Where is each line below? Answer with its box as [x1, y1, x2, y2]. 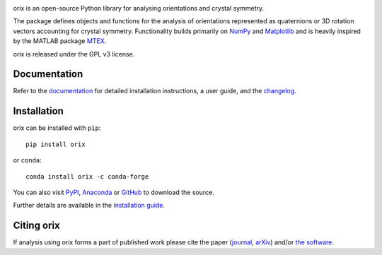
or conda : [13, 156, 42, 165]
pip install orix [25, 140, 86, 148]
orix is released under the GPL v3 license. [13, 49, 135, 58]
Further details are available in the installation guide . [13, 201, 166, 210]
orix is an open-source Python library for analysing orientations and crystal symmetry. [13, 4, 265, 12]
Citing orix [13, 220, 60, 232]
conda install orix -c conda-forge [25, 172, 149, 180]
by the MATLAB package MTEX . [13, 37, 107, 45]
